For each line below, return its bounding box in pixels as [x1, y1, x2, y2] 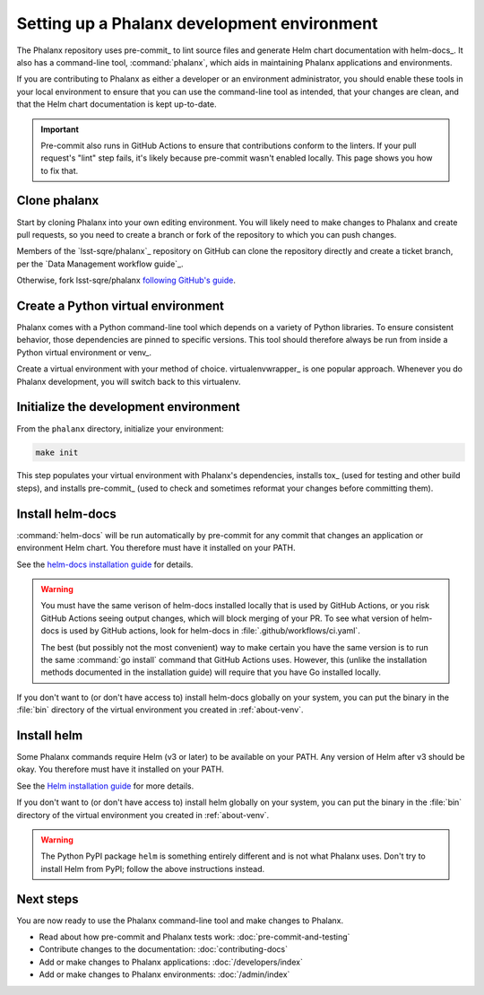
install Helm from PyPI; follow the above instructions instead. [40, 863, 265, 874]
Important [40, 124, 80, 135]
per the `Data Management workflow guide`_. [16, 258, 184, 269]
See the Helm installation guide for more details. [16, 781, 194, 791]
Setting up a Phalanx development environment [16, 13, 378, 33]
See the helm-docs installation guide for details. [16, 559, 194, 570]
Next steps [16, 891, 79, 906]
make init [35, 447, 79, 458]
